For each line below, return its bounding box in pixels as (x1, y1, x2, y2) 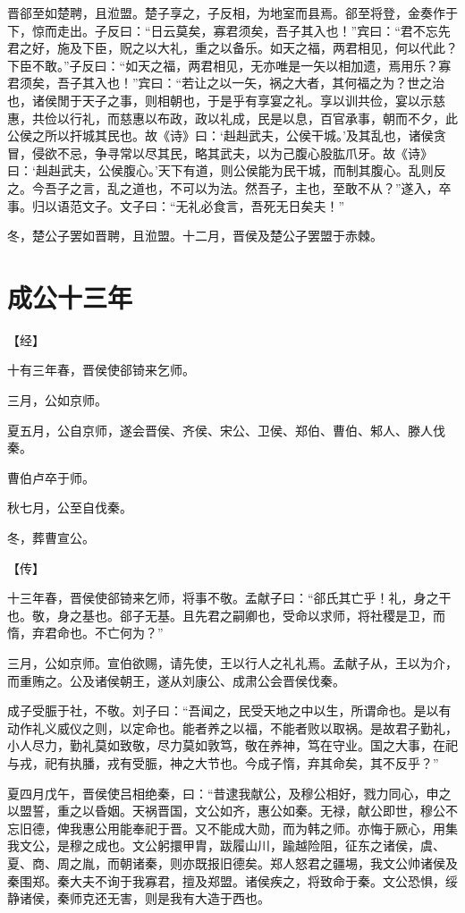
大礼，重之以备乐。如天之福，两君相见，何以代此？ (156, 38, 458, 57)
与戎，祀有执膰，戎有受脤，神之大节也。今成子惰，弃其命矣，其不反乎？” (7, 753, 439, 772)
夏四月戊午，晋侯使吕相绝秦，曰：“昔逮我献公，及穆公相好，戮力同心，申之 (7, 783, 452, 802)
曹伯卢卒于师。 (7, 468, 95, 486)
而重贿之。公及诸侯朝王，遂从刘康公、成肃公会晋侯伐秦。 (7, 671, 345, 689)
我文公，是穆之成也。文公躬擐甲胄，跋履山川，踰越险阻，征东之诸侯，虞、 (7, 836, 445, 855)
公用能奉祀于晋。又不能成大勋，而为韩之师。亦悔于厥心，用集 (94, 818, 458, 837)
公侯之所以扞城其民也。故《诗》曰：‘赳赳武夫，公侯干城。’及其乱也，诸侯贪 (7, 126, 446, 145)
